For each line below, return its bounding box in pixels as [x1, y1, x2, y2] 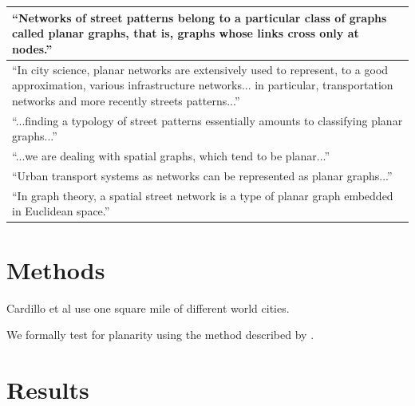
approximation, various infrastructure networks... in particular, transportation [12, 77, 393, 93]
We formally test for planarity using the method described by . [6, 326, 314, 343]
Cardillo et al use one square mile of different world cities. [6, 299, 290, 316]
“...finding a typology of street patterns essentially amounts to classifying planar [12, 112, 403, 128]
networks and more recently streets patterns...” [12, 92, 240, 108]
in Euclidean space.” [12, 203, 110, 219]
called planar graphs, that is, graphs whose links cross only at [12, 25, 359, 41]
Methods [6, 253, 105, 286]
